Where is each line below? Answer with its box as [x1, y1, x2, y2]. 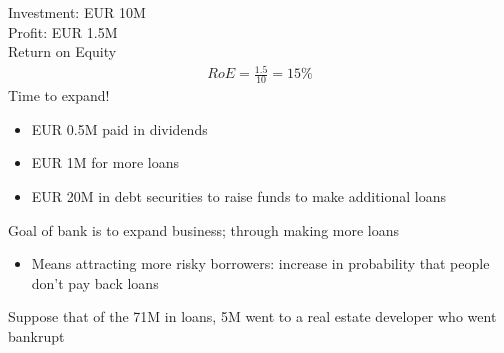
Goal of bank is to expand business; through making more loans [8, 219, 400, 240]
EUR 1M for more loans [31, 152, 179, 173]
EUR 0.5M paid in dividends [31, 118, 208, 139]
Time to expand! [8, 85, 110, 106]
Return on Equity [8, 41, 117, 62]
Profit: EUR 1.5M [8, 21, 118, 42]
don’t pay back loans [31, 272, 159, 293]
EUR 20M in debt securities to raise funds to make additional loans [31, 185, 447, 206]
